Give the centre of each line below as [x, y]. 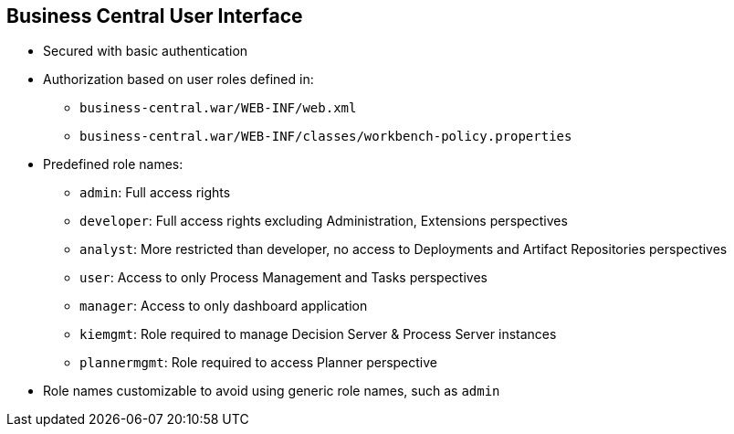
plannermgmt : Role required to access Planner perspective [259, 363]
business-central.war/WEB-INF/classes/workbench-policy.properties [326, 137]
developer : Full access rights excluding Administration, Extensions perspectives [324, 221]
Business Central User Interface [155, 16]
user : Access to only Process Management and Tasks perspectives [283, 278]
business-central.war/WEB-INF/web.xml [218, 108]
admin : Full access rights [155, 193]
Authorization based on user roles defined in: [178, 79]
